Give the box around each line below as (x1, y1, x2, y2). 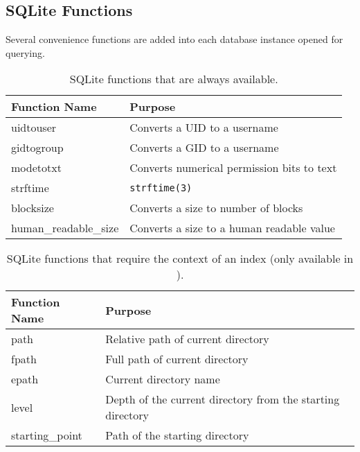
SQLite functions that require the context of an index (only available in (6, 250, 354, 267)
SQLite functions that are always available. (69, 71, 278, 87)
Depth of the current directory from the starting (105, 391, 340, 408)
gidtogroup (11, 139, 64, 156)
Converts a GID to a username (129, 139, 279, 156)
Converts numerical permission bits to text (129, 159, 337, 176)
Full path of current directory (105, 351, 249, 367)
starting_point (11, 427, 82, 444)
